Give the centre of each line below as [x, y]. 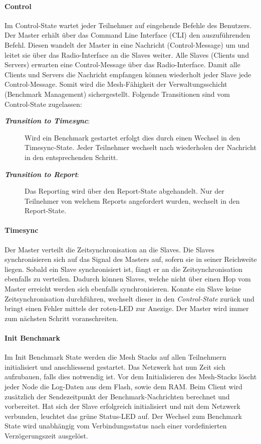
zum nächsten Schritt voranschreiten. [61, 318]
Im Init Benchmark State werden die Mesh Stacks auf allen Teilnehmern [115, 357]
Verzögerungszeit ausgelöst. [46, 435]
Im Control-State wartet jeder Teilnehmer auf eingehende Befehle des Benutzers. [128, 25]
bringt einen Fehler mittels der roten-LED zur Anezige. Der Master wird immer [127, 308]
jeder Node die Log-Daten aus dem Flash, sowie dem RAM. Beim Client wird [123, 387]
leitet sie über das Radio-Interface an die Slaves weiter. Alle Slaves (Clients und [127, 54]
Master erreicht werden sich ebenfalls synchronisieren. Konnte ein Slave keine [123, 289]
